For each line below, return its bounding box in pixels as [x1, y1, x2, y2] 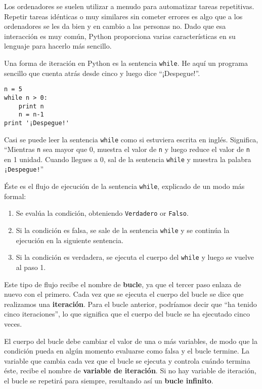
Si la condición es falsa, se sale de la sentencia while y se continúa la [16, 225, 230, 236]
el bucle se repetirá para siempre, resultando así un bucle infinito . [4, 375, 213, 385]
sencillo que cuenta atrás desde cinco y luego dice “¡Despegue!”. [4, 67, 200, 78]
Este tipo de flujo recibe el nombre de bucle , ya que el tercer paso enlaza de [4, 279, 241, 289]
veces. [4, 318, 22, 329]
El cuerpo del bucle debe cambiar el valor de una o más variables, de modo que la [4, 335, 257, 346]
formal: [4, 190, 26, 201]
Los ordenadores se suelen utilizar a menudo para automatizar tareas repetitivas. [4, 1, 254, 11]
